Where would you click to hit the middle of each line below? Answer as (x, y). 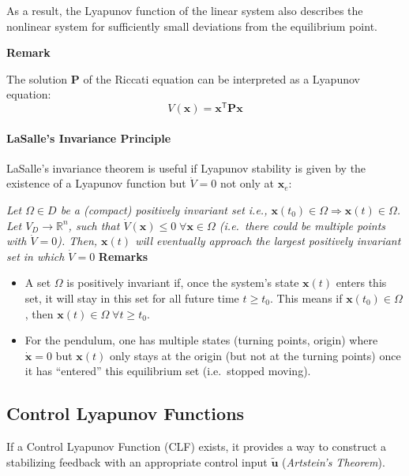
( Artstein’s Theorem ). (334, 461)
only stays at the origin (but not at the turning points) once (255, 355)
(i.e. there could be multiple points (302, 225)
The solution (37, 78)
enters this (361, 283)
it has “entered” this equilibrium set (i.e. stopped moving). (168, 371)
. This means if (306, 298)
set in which (36, 256)
